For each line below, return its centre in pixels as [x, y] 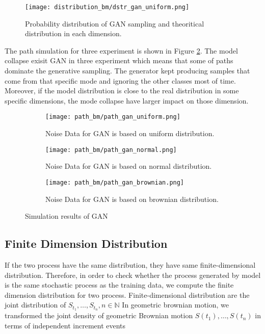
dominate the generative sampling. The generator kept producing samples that [127, 71]
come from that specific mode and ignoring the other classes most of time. [120, 80]
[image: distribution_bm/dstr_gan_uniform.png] [107, 7]
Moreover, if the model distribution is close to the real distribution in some [122, 91]
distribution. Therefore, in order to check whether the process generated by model [133, 275]
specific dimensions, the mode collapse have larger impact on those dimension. [127, 100]
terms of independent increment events [65, 325]
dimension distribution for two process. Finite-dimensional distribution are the [127, 294]
